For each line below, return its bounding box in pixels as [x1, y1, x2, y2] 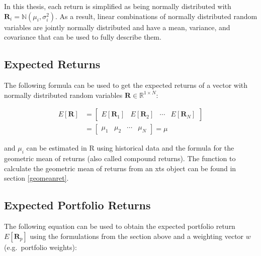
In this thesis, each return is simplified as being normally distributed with [4, 1, 231, 11]
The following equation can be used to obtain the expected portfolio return [4, 221, 235, 231]
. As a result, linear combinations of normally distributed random [55, 11, 257, 21]
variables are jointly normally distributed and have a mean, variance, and [4, 22, 230, 32]
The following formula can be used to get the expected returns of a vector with [4, 79, 248, 90]
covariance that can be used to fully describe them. [4, 32, 161, 42]
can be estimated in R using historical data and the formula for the [26, 143, 234, 153]
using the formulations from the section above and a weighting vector [30, 230, 244, 241]
